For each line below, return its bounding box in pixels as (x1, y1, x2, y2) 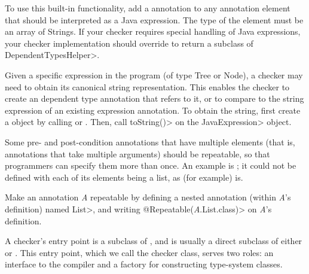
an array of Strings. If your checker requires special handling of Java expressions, (5, 25, 301, 38)
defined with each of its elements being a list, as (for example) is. (5, 171, 243, 183)
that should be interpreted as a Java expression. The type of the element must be (5, 13, 304, 26)
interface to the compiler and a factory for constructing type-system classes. (5, 258, 283, 270)
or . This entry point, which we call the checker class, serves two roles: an (5, 246, 274, 258)
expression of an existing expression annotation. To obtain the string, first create (5, 103, 301, 116)
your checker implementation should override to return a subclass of (5, 36, 253, 49)
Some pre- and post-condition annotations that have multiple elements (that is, (5, 135, 295, 148)
